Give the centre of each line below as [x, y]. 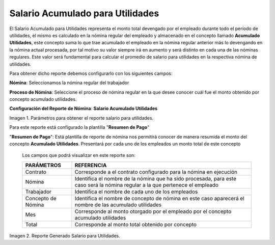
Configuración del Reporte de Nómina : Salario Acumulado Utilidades [84, 108]
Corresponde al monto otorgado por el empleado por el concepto [153, 211]
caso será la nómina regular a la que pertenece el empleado [147, 185]
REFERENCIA [91, 165]
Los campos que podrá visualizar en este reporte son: [79, 155]
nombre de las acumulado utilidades [118, 205]
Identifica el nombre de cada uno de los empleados [136, 192]
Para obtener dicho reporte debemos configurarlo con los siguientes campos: [91, 73]
